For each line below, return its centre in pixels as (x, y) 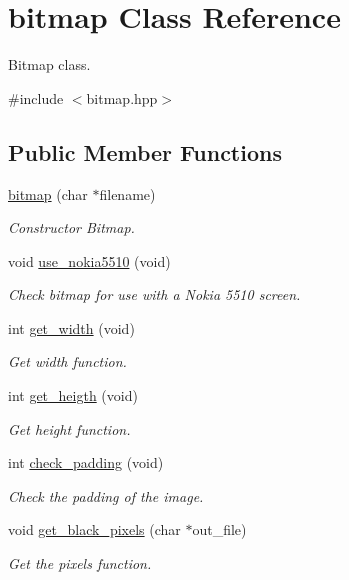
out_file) (219, 529)
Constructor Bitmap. (71, 227)
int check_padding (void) (86, 462)
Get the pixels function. (80, 563)
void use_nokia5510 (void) (89, 260)
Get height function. (69, 428)
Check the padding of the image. (106, 495)
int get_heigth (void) (73, 395)
